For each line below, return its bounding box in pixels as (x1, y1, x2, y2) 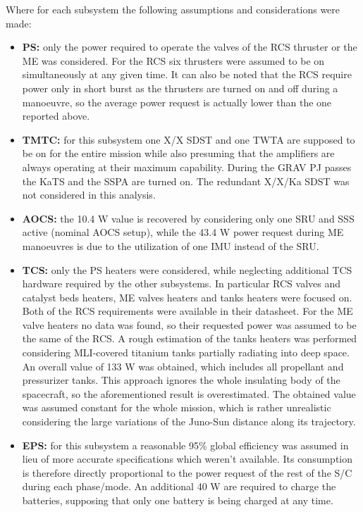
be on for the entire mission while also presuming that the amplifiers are (22, 146, 335, 161)
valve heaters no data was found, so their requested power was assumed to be (22, 317, 357, 332)
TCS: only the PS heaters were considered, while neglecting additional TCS (22, 262, 352, 277)
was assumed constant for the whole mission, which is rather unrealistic (22, 400, 331, 415)
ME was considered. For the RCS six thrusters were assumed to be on (22, 53, 325, 68)
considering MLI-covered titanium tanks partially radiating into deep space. (22, 345, 350, 360)
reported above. (22, 108, 90, 123)
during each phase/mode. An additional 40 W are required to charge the (22, 479, 336, 494)
